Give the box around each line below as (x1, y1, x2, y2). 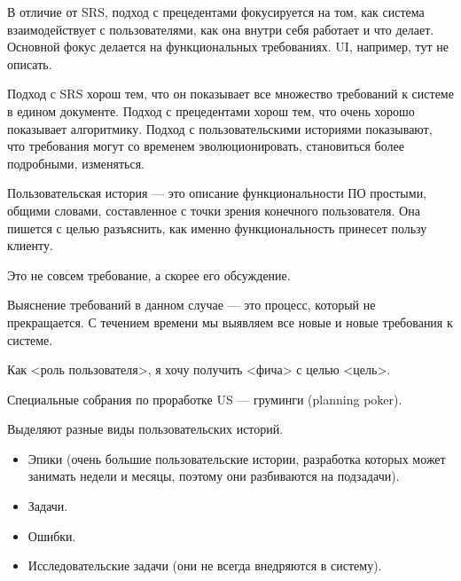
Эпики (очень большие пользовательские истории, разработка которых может (27, 449, 446, 467)
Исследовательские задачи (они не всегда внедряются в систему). (27, 556, 382, 575)
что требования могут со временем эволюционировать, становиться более (7, 137, 404, 155)
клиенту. (7, 236, 53, 255)
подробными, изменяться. (7, 153, 145, 172)
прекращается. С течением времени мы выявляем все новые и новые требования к (7, 312, 453, 331)
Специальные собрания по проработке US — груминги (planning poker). (7, 389, 402, 408)
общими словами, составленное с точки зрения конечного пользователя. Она (7, 200, 420, 219)
